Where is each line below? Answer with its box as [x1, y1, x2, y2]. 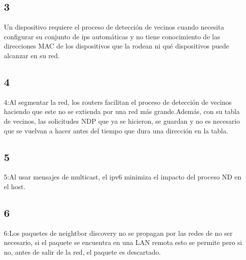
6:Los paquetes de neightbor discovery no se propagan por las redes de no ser [4, 227, 233, 238]
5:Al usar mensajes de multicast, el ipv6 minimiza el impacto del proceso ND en [4, 172, 242, 182]
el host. [4, 181, 26, 191]
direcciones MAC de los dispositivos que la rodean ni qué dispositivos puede [4, 41, 230, 51]
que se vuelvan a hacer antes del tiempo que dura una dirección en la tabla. [4, 125, 229, 135]
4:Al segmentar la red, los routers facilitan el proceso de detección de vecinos [4, 97, 232, 107]
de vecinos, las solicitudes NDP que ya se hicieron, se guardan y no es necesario [4, 115, 240, 126]
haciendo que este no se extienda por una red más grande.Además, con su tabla [4, 106, 240, 116]
